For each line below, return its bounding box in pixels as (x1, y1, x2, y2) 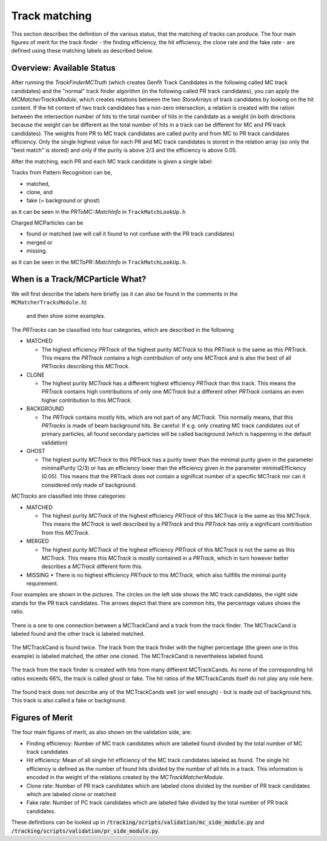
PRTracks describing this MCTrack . (41, 363, 130, 370)
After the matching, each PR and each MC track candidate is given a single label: (11, 157, 213, 165)
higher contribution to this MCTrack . (41, 397, 133, 404)
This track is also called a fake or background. (11, 697, 127, 704)
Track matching (11, 9, 92, 22)
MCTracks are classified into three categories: (11, 492, 127, 500)
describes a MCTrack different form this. (41, 563, 144, 570)
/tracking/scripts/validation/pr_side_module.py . (11, 827, 160, 834)
